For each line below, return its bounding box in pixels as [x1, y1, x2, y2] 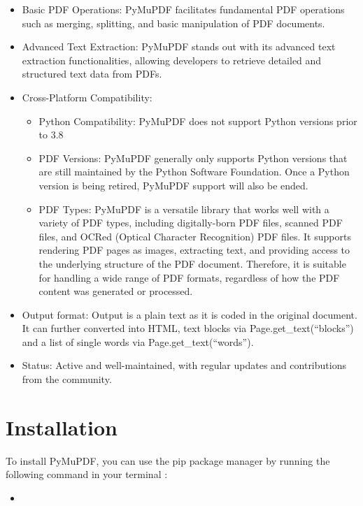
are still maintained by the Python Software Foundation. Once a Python [38, 164, 350, 179]
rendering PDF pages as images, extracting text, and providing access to [38, 243, 350, 257]
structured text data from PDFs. [22, 66, 162, 81]
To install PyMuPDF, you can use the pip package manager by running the [6, 453, 330, 468]
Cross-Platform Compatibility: [22, 89, 152, 104]
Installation [6, 412, 118, 441]
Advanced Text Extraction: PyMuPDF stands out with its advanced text [22, 39, 336, 54]
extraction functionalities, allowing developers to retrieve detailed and [22, 52, 322, 67]
